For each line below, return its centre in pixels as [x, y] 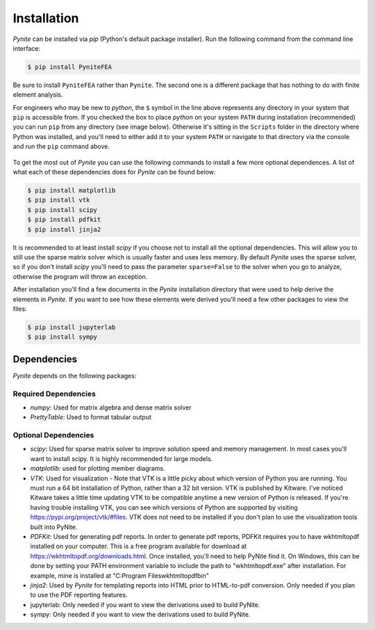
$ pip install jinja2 [64, 229]
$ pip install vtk [59, 200]
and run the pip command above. [61, 147]
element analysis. [38, 95]
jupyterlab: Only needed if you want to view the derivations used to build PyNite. [145, 604]
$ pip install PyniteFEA [70, 67]
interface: [27, 48]
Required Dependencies [55, 394]
